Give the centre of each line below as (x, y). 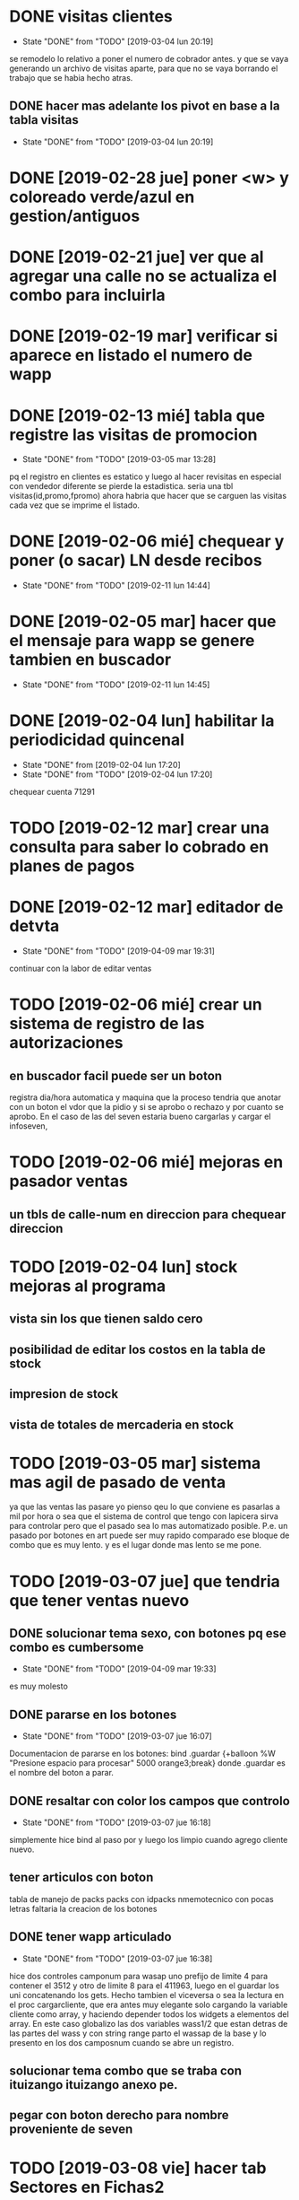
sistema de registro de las (107, 1024)
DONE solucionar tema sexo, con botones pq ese (148, 1633)
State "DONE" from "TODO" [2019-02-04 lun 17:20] (117, 774)
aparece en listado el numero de (131, 355)
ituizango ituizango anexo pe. (94, 2085)
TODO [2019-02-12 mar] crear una (140, 828)
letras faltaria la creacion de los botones (83, 1908)
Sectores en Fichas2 (87, 2187)
